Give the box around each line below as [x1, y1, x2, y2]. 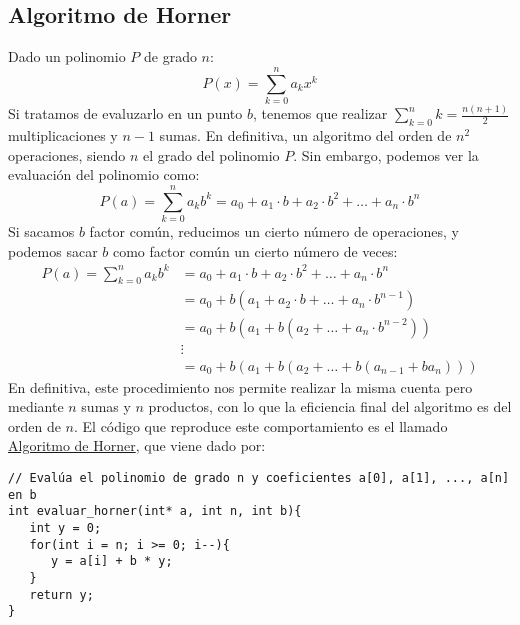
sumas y [81, 396, 131, 417]
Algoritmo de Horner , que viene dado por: [8, 435, 266, 456]
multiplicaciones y [8, 125, 118, 146]
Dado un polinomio [8, 46, 126, 67]
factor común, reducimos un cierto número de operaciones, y [89, 220, 459, 241]
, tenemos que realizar [252, 103, 388, 124]
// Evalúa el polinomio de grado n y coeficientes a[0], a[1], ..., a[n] [8, 470, 510, 485]
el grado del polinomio [142, 144, 280, 165]
